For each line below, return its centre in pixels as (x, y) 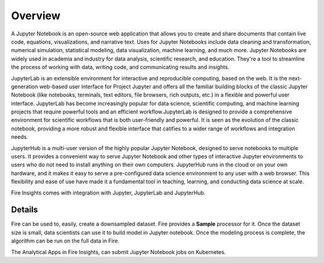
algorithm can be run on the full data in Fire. (65, 241)
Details (25, 210)
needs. (19, 137)
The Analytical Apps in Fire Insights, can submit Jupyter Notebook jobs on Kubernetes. (118, 252)
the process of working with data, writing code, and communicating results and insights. (120, 67)
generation (25, 86)
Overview (36, 16)
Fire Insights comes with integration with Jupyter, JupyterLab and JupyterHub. (108, 193)
